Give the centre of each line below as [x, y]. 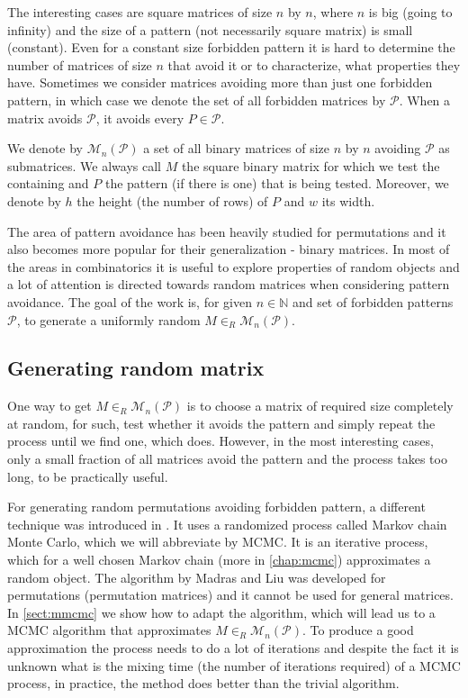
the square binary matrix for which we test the [310, 165]
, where [333, 12]
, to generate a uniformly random [108, 319]
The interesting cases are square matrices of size [140, 12]
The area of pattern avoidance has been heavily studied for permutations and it [227, 231]
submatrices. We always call [84, 165]
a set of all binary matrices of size [237, 148]
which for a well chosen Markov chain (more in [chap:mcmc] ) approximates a [219, 560]
